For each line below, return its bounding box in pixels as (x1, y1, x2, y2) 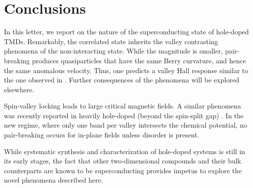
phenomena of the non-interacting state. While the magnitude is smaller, (4, 46, 223, 56)
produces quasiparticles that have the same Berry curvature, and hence (32, 55, 246, 65)
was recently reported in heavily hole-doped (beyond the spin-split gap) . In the (4, 110, 244, 120)
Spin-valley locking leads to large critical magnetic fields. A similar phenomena (4, 101, 241, 111)
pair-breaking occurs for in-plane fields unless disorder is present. (4, 130, 199, 140)
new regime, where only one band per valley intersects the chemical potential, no (4, 120, 247, 130)
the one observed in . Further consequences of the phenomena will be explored (4, 75, 239, 85)
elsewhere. (4, 84, 34, 94)
